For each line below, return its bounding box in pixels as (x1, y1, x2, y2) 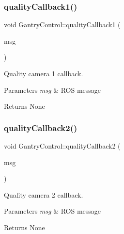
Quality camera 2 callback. (4, 189, 83, 200)
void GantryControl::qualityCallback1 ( (4, 19, 121, 30)
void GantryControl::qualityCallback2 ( (4, 141, 121, 150)
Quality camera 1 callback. (4, 68, 83, 78)
